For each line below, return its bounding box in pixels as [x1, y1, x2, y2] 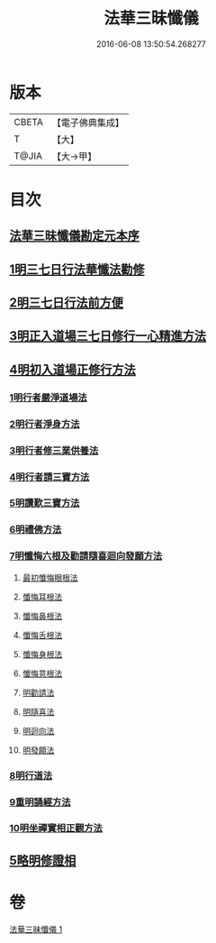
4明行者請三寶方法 [9, 471, 90, 483]
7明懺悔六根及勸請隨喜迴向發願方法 [9, 550, 163, 563]
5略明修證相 [9, 853, 76, 868]
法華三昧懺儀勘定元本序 [9, 228, 139, 243]
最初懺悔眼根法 [22, 572, 78, 582]
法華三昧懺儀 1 [9, 923, 63, 934]
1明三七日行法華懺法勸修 [9, 261, 146, 277]
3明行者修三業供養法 [9, 444, 99, 456]
